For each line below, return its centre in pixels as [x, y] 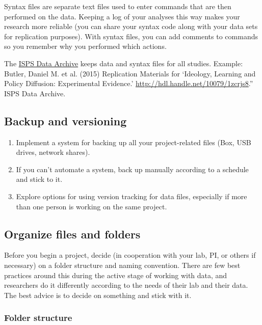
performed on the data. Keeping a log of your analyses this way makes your [122, 16]
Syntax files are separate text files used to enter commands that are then [118, 6]
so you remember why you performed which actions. [85, 46]
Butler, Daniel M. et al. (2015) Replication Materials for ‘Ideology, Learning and [130, 73]
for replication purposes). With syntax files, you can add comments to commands [131, 36]
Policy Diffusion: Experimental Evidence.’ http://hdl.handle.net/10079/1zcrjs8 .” [129, 83]
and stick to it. [39, 179]
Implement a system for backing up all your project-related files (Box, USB [134, 142]
